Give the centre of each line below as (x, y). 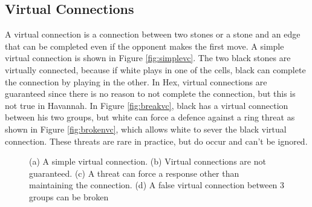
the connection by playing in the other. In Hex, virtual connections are (136, 81)
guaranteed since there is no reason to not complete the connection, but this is (150, 94)
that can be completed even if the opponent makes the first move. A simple (145, 46)
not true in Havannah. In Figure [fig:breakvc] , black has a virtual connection (147, 105)
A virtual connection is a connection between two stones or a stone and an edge (153, 34)
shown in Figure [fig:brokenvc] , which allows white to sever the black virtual (146, 129)
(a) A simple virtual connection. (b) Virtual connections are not (148, 161)
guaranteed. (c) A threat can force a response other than (134, 173)
